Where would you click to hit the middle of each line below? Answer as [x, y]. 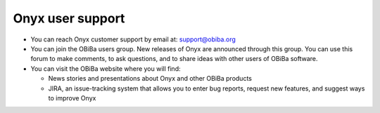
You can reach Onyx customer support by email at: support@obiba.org [133, 39]
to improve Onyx [72, 98]
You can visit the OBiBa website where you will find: [106, 68]
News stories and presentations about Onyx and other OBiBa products [150, 79]
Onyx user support [69, 18]
